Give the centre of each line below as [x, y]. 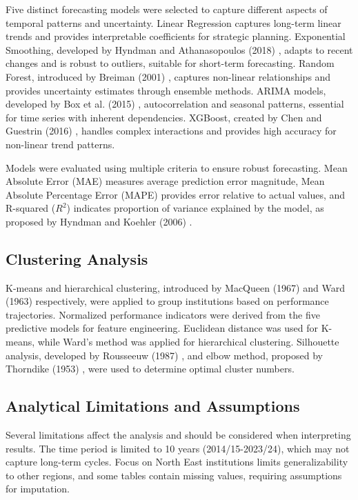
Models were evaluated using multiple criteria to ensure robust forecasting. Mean [177, 167]
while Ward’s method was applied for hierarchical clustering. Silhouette [188, 342]
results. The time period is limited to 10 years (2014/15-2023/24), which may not [178, 448]
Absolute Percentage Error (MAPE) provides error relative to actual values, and [176, 194]
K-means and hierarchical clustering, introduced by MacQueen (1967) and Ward [175, 287]
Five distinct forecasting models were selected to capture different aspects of [167, 9]
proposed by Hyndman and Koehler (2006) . [99, 221]
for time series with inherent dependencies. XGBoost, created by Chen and [164, 117]
